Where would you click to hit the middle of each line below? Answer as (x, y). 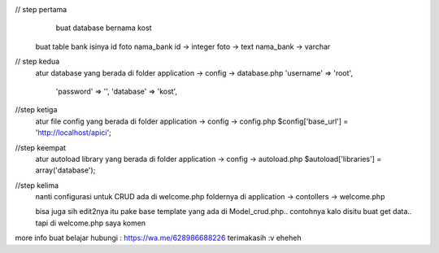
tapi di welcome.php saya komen (91, 223)
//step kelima (37, 185)
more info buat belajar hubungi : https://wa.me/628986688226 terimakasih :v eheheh (158, 238)
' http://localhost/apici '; (73, 133)
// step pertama (41, 9)
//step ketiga (36, 110)
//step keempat (41, 147)
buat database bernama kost (104, 28)
